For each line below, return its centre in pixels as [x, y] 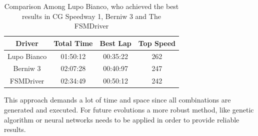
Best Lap [115, 43]
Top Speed [157, 43]
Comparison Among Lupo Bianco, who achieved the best [91, 6]
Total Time [73, 43]
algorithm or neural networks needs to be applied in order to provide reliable [122, 119]
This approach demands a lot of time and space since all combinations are [117, 100]
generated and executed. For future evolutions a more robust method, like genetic [129, 109]
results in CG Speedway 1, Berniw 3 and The [91, 16]
